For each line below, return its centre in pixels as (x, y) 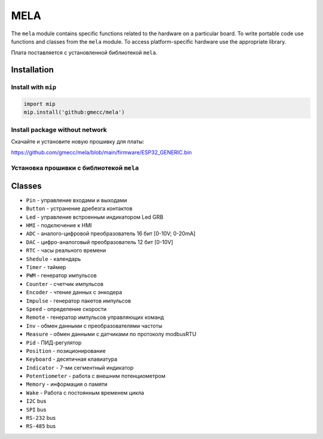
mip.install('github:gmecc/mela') (74, 112)
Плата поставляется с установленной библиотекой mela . (84, 53)
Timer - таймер (46, 267)
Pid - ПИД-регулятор (54, 342)
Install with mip (34, 87)
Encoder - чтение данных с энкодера (74, 292)
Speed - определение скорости (66, 309)
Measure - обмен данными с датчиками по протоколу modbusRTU (111, 334)
